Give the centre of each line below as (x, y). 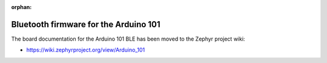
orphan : (21, 7)
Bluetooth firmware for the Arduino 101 (86, 24)
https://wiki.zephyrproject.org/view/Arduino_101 (86, 50)
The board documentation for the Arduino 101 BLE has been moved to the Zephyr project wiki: (128, 39)
